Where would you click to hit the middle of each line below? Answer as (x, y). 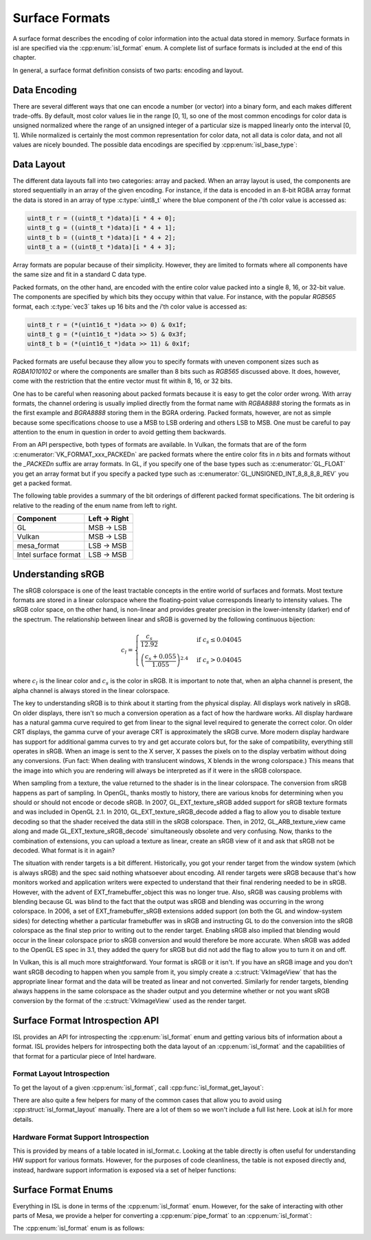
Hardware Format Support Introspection (81, 1137)
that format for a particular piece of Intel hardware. (85, 1056)
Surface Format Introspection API (86, 1020)
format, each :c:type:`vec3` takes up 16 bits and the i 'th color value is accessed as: (130, 307)
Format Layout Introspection (61, 1074)
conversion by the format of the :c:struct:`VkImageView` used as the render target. (130, 1001)
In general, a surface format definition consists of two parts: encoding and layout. (128, 70)
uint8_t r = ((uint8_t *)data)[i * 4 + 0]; (102, 218)
